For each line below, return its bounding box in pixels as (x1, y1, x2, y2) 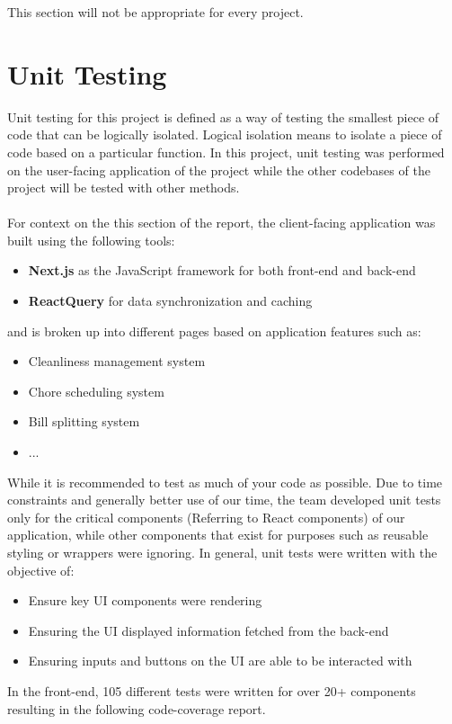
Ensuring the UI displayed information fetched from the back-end (28, 621, 389, 639)
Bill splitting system (28, 412, 140, 431)
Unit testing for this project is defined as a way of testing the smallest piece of (7, 107, 439, 126)
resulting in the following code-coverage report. (7, 699, 266, 718)
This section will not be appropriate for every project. (7, 3, 304, 21)
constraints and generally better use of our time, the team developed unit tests (7, 490, 441, 509)
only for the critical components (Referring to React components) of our (7, 507, 405, 526)
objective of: (7, 560, 75, 579)
